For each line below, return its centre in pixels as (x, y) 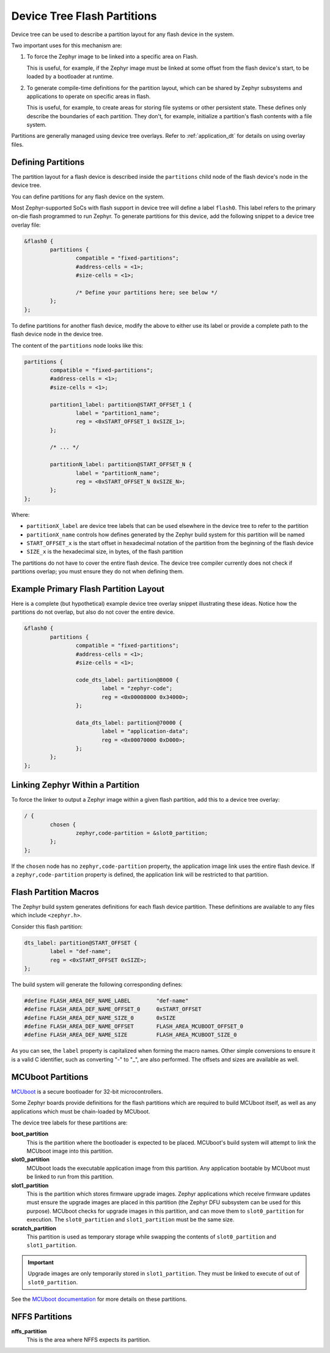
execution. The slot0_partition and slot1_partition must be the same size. (130, 1219)
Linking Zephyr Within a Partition (75, 785)
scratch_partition (34, 1228)
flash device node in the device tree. (57, 334)
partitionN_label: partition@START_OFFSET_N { (121, 465)
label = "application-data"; (145, 731)
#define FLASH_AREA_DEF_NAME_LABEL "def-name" (106, 1001)
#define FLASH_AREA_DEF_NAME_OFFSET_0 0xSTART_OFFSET (113, 1009)
